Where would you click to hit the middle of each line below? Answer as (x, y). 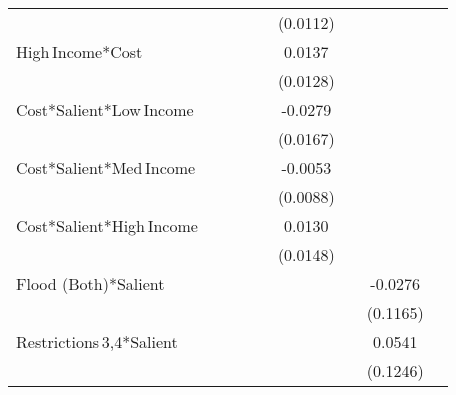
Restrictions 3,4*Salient (97, 341)
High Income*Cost (79, 51)
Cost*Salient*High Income (107, 225)
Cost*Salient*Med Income (106, 167)
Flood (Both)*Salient (90, 283)
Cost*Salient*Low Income (105, 109)
